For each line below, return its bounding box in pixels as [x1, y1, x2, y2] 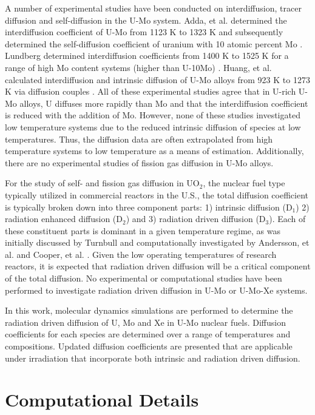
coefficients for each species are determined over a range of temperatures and [5, 328, 291, 340]
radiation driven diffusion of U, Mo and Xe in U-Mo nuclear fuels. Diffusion [5, 315, 286, 328]
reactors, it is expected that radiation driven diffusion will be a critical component [5, 260, 311, 272]
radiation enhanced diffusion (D [5, 212, 123, 225]
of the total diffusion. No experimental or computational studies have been [5, 272, 282, 285]
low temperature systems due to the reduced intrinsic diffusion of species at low [5, 120, 301, 133]
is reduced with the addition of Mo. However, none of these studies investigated [5, 109, 300, 121]
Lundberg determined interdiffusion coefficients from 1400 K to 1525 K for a [5, 49, 289, 62]
